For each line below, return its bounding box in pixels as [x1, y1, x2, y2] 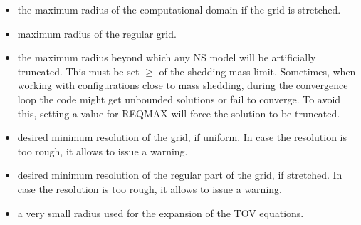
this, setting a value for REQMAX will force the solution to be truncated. [17, 105, 340, 120]
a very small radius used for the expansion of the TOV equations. [17, 205, 304, 220]
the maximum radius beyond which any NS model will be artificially [17, 50, 316, 65]
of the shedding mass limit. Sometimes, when [159, 63, 356, 78]
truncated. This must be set [17, 63, 140, 78]
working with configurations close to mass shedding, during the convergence [17, 78, 348, 93]
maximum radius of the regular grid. [17, 26, 177, 41]
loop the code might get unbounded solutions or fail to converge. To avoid [17, 91, 341, 106]
